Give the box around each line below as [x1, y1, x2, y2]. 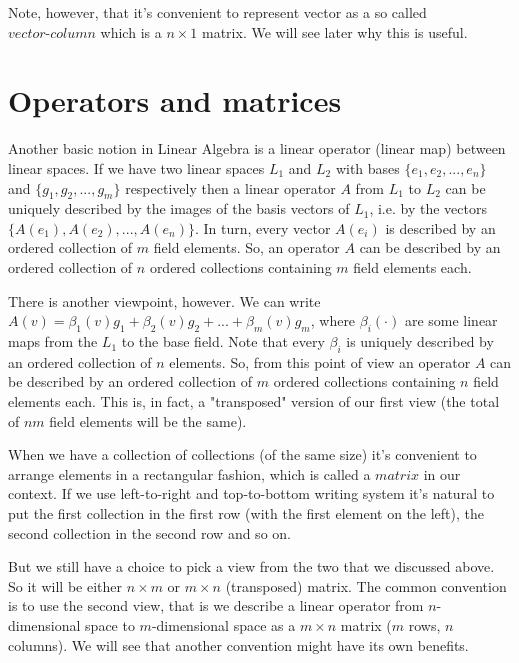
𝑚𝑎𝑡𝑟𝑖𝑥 [375, 468, 419, 483]
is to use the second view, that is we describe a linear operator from [8, 595, 424, 616]
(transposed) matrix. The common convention [225, 575, 507, 596]
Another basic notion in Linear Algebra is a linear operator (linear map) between [8, 138, 506, 159]
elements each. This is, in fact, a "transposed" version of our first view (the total [8, 391, 500, 412]
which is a [100, 21, 162, 42]
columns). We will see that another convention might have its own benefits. [8, 634, 469, 655]
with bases [335, 157, 400, 178]
